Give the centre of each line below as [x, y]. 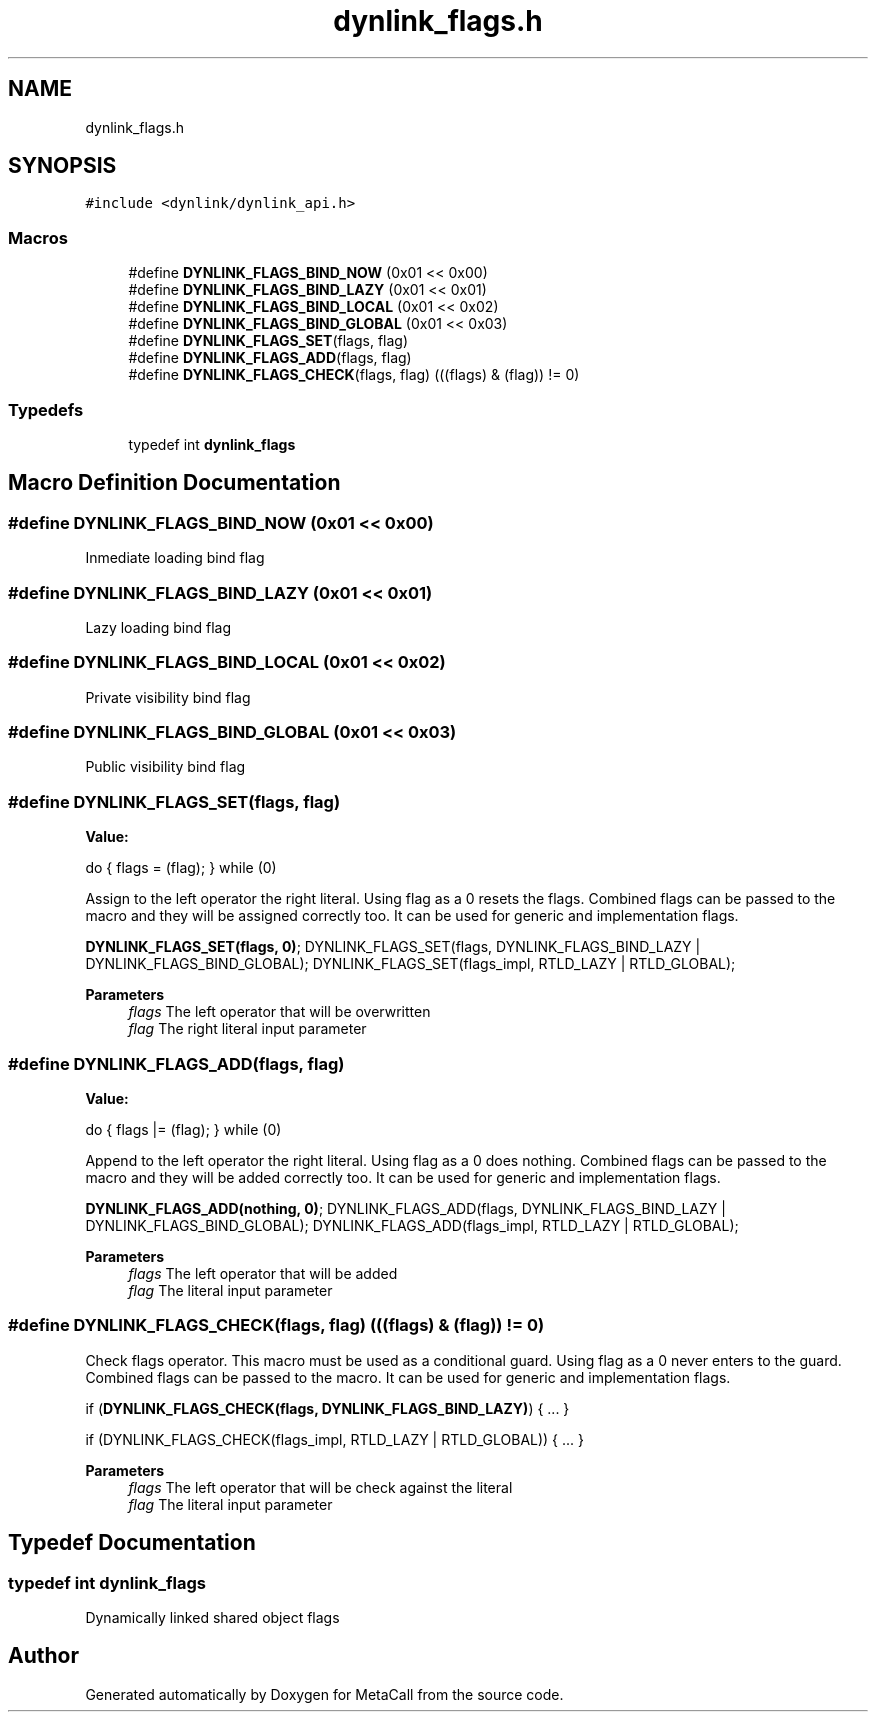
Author [43, 1656]
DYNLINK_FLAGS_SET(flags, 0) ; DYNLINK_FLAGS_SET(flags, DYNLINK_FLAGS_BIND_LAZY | [393, 947]
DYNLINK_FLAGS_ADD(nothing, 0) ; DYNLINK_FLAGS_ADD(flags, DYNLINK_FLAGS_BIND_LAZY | [405, 1208]
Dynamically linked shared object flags [212, 1617]
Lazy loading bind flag [158, 627]
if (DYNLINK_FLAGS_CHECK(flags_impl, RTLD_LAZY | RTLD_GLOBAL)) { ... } [335, 1439]
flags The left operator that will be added [263, 1273]
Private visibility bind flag [168, 697]
